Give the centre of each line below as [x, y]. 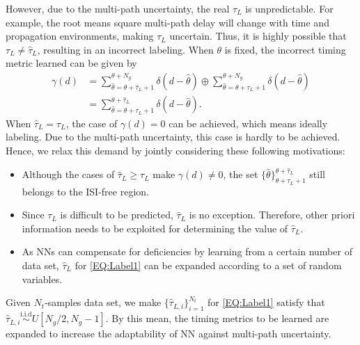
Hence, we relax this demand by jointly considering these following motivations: [175, 150]
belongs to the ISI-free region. [85, 191]
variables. [42, 279]
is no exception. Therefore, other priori [272, 215]
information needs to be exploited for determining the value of [155, 228]
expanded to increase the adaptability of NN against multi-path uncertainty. [169, 334]
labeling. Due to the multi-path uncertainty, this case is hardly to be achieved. [173, 137]
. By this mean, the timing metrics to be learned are [217, 318]
